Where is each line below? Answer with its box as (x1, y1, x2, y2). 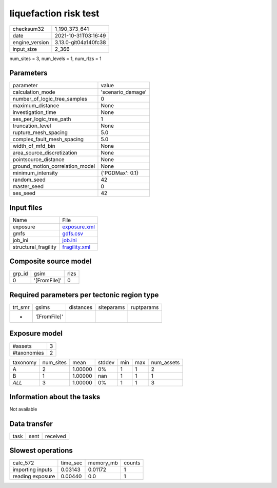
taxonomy (12, 359, 37, 366)
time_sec (61, 459, 83, 466)
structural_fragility (12, 243, 56, 250)
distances (69, 304, 92, 310)
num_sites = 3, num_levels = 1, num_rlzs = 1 (9, 55, 102, 62)
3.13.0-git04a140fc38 (54, 38, 106, 46)
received (45, 433, 66, 440)
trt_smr (12, 304, 30, 310)
